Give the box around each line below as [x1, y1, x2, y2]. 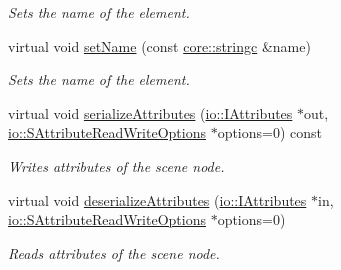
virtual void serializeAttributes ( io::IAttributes [8, 102, 293, 123]
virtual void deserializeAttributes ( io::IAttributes [8, 189, 307, 210]
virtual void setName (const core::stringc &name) [8, 35, 311, 56]
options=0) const [217, 122, 323, 143]
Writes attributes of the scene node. [8, 155, 225, 176]
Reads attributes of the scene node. [8, 242, 220, 263]
